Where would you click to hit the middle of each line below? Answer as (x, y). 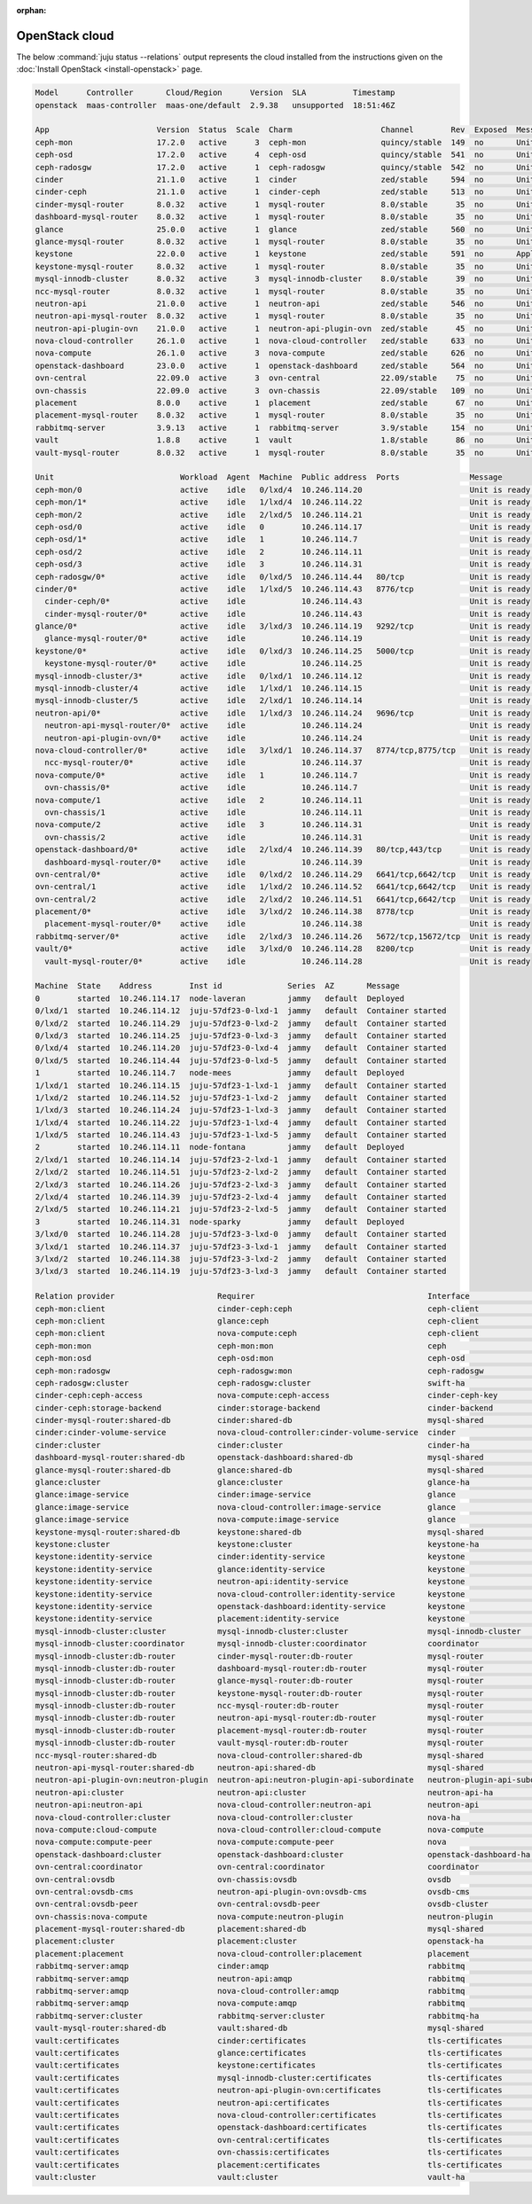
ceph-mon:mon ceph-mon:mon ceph (241, 1346)
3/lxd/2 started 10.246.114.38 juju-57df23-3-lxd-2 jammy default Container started (241, 1259)
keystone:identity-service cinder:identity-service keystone (250, 1557)
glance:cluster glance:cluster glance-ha (252, 1482)
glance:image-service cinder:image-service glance (246, 1495)
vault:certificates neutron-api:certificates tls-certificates (269, 2102)
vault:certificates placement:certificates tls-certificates (269, 2165)
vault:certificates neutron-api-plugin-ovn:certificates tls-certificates (269, 2091)
